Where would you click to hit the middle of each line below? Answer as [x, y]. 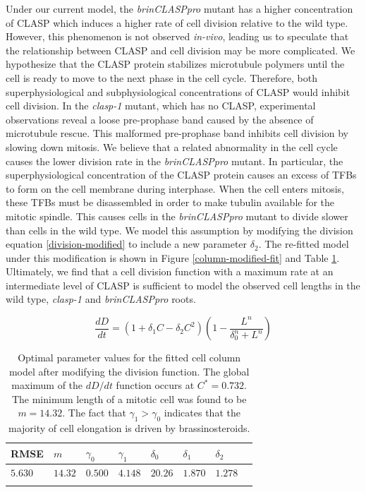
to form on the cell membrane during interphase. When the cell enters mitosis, [175, 188]
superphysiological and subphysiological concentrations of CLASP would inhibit [178, 91]
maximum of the [47, 385]
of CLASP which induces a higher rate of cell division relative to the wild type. [177, 22]
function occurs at [155, 385]
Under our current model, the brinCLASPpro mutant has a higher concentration [179, 8]
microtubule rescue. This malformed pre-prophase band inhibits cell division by [177, 133]
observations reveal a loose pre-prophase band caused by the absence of [160, 119]
